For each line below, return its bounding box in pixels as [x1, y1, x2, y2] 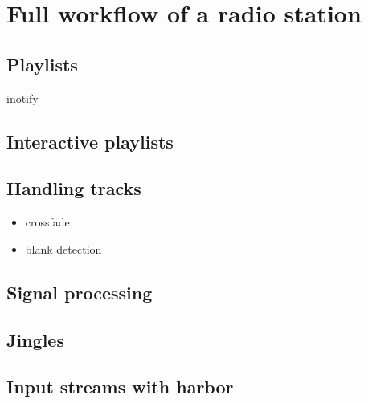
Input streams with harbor [6, 374, 234, 399]
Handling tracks [6, 176, 141, 201]
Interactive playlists [6, 128, 174, 153]
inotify [6, 89, 39, 106]
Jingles [6, 327, 64, 352]
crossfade [25, 214, 70, 230]
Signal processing [6, 279, 153, 304]
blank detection [25, 240, 102, 257]
